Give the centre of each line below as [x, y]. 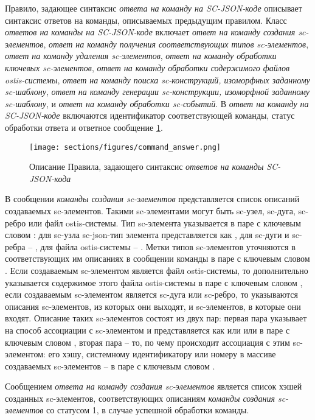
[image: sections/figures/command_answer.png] [125, 147]
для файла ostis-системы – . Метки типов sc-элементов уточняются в [168, 246]
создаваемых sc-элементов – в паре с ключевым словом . [110, 366]
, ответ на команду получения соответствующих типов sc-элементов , [176, 44]
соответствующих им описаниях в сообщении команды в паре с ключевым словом [157, 258]
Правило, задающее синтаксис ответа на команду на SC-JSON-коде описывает [154, 8]
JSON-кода [50, 178]
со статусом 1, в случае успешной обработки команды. [148, 410]
